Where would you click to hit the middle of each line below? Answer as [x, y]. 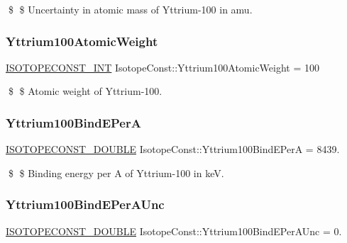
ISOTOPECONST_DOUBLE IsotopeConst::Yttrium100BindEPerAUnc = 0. [174, 231]
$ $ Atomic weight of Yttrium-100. [85, 91]
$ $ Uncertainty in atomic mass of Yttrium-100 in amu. [130, 9]
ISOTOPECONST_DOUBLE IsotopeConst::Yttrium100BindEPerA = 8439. [173, 149]
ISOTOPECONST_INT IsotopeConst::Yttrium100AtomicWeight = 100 [163, 67]
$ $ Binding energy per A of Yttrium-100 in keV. [116, 173]
